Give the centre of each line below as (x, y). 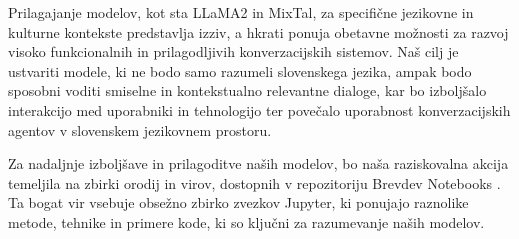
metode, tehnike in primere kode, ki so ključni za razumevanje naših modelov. (246, 221)
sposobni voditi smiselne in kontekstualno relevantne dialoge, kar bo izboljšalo (247, 90)
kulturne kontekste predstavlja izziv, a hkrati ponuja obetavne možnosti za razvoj (258, 31)
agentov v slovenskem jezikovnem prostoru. (140, 129)
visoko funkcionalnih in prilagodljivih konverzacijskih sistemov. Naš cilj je (233, 51)
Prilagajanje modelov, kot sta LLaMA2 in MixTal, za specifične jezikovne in (241, 12)
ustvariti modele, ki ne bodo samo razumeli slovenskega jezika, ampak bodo (240, 70)
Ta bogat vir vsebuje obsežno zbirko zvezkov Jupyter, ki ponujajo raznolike (238, 202)
